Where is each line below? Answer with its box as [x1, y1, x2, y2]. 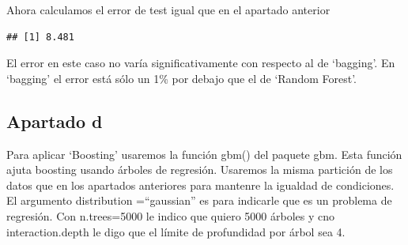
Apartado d [6, 108, 103, 133]
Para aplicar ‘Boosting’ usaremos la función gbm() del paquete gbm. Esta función [6, 145, 402, 162]
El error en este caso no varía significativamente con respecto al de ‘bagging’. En [6, 55, 395, 71]
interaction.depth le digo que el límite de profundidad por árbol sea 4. [6, 223, 346, 239]
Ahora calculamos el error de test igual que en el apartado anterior [6, 2, 331, 17]
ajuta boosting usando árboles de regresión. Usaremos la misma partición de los [6, 161, 393, 178]
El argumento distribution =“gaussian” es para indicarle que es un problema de [6, 192, 392, 209]
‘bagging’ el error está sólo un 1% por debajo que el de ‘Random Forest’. [6, 70, 357, 86]
